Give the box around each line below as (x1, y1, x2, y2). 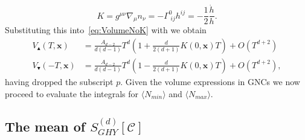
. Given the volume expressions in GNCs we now (120, 75, 300, 87)
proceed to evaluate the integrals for (5, 87, 139, 100)
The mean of (5, 116, 86, 135)
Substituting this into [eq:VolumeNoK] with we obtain (5, 24, 207, 36)
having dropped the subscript (5, 75, 114, 87)
